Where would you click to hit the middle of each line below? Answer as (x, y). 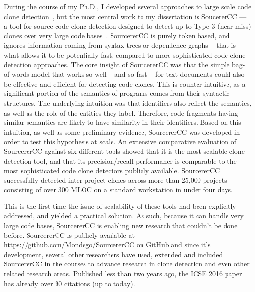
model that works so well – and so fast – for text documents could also (138, 74)
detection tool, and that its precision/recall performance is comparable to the (120, 161)
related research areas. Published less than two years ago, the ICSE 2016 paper (123, 274)
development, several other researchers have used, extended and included (113, 254)
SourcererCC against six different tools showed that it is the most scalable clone (124, 151)
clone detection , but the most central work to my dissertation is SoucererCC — (125, 16)
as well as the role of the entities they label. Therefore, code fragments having (121, 112)
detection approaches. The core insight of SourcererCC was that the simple (117, 64)
